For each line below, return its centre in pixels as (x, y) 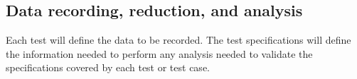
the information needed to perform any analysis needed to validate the (159, 53)
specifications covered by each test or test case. (108, 67)
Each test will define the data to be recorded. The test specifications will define (178, 40)
